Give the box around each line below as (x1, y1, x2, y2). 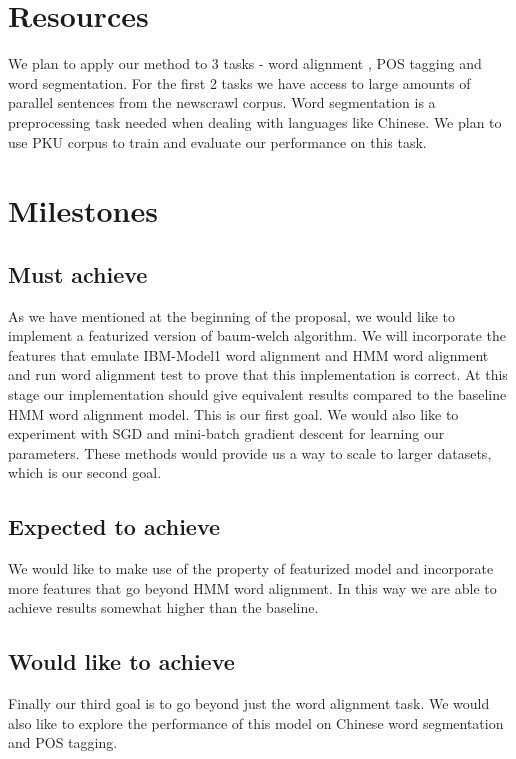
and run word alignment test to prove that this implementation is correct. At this (8, 364, 508, 385)
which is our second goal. (8, 462, 162, 483)
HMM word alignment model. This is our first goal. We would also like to (8, 403, 459, 424)
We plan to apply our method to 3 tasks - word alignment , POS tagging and (8, 53, 482, 74)
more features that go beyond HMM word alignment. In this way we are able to (8, 577, 497, 598)
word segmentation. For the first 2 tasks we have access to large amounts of (8, 72, 471, 93)
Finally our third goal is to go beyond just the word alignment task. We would (8, 693, 490, 714)
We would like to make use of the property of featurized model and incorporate (8, 558, 494, 579)
